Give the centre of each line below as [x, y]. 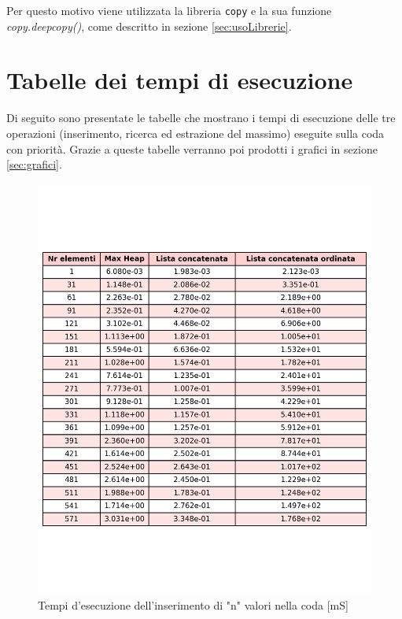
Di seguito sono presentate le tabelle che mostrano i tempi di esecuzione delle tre [201, 118]
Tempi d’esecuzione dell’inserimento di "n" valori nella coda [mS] [193, 605]
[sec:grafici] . [34, 164]
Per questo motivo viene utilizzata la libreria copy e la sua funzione [169, 10]
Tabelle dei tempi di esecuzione [180, 80]
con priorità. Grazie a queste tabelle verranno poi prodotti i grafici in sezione [192, 148]
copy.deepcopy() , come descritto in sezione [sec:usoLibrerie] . [149, 26]
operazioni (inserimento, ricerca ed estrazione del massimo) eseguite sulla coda [195, 133]
